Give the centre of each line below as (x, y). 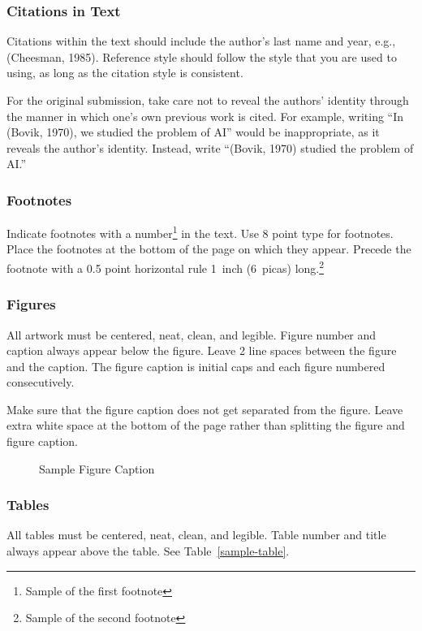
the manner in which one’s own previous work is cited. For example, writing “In (205, 116)
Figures (31, 304)
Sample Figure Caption (97, 468)
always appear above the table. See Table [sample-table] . (148, 551)
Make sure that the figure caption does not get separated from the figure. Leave (205, 409)
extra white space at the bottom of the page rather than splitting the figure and (206, 425)
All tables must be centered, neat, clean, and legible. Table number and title (196, 535)
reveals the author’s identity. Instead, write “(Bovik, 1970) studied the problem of (210, 147)
